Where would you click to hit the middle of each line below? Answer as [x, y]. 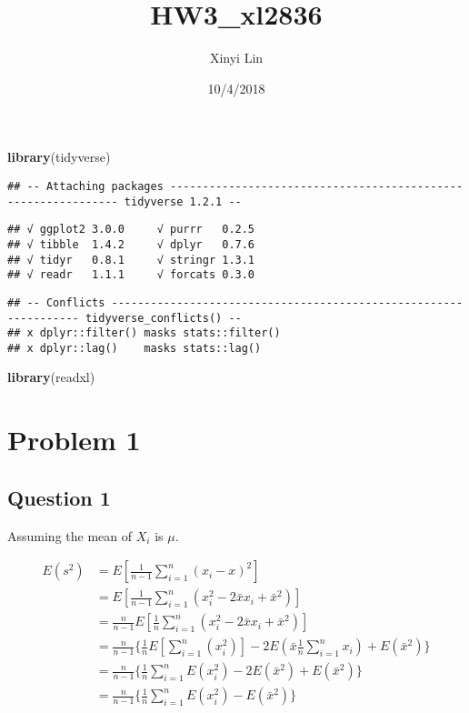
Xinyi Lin [236, 58]
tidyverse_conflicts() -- [163, 318]
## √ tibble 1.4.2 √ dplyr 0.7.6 [131, 244]
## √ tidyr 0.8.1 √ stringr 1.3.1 [131, 260]
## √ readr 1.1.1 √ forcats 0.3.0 [131, 275]
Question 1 [59, 497]
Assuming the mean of [70, 535]
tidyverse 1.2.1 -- [183, 201]
